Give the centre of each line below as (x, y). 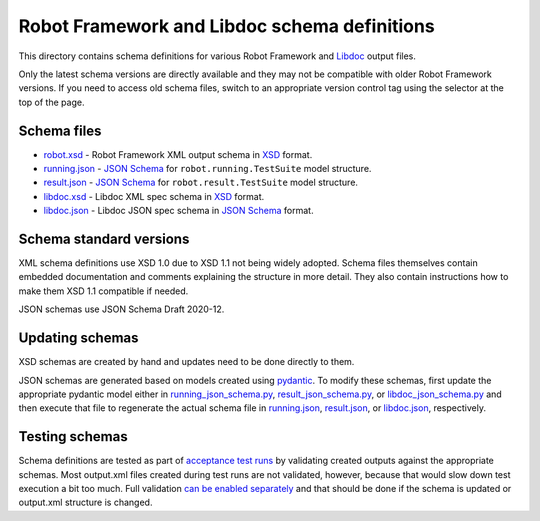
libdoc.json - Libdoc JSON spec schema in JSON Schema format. (178, 211)
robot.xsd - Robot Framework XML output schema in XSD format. (178, 154)
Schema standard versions (104, 239)
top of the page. (51, 102)
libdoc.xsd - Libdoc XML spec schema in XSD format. (154, 196)
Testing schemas (73, 436)
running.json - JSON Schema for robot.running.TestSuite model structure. (207, 169)
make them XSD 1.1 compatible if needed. (103, 291)
